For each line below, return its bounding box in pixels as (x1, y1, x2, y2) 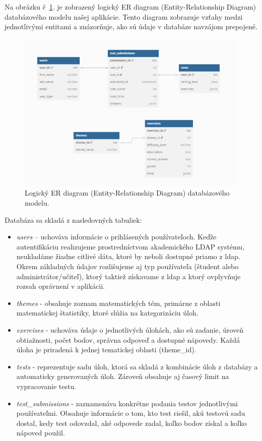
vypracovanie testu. (16, 381, 77, 391)
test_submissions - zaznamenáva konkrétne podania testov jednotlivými (16, 398, 238, 408)
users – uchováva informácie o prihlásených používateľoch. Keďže (16, 231, 217, 242)
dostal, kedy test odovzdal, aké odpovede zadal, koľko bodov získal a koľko (16, 417, 247, 428)
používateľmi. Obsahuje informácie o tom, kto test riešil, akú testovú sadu (16, 408, 245, 418)
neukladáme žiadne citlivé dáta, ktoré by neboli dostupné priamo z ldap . (16, 251, 240, 262)
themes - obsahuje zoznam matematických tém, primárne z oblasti (16, 297, 221, 308)
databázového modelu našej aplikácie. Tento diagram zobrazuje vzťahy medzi (5, 11, 243, 22)
